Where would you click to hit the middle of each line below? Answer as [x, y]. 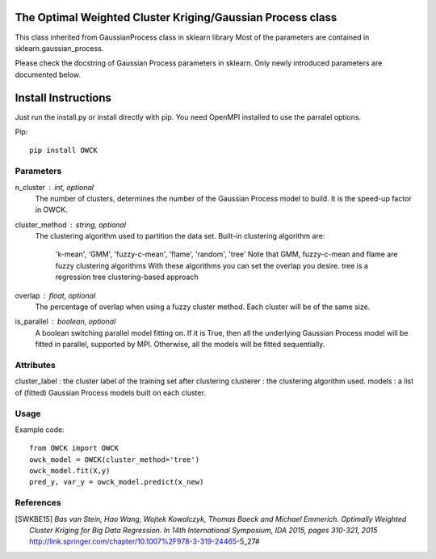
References [38, 503]
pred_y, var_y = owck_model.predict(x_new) [117, 482]
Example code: [40, 430]
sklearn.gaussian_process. [59, 48]
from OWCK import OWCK [74, 448]
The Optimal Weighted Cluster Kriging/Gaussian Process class [176, 17]
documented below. [48, 74]
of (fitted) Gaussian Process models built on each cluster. [110, 392]
